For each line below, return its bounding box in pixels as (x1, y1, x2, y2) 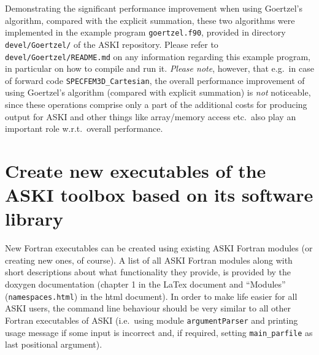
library (5, 206, 63, 231)
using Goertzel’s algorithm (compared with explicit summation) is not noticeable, (5, 86, 311, 99)
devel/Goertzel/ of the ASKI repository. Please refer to (5, 37, 218, 50)
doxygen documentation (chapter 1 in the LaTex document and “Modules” (5, 278, 286, 291)
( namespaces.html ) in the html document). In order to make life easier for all (5, 289, 298, 302)
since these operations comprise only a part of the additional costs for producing (5, 98, 307, 110)
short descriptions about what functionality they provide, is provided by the (5, 265, 291, 278)
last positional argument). (5, 338, 102, 351)
